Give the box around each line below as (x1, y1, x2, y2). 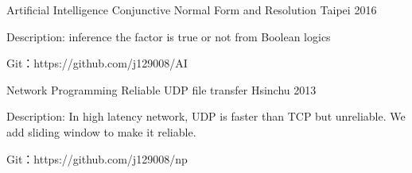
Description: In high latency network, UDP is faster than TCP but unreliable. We (6, 108, 406, 125)
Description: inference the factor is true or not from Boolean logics (6, 28, 331, 44)
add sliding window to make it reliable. (6, 123, 196, 140)
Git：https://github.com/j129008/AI (6, 55, 188, 71)
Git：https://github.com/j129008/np (6, 150, 188, 167)
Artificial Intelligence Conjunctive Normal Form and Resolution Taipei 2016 (6, 2, 377, 17)
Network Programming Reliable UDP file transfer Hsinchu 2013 (6, 81, 317, 98)
